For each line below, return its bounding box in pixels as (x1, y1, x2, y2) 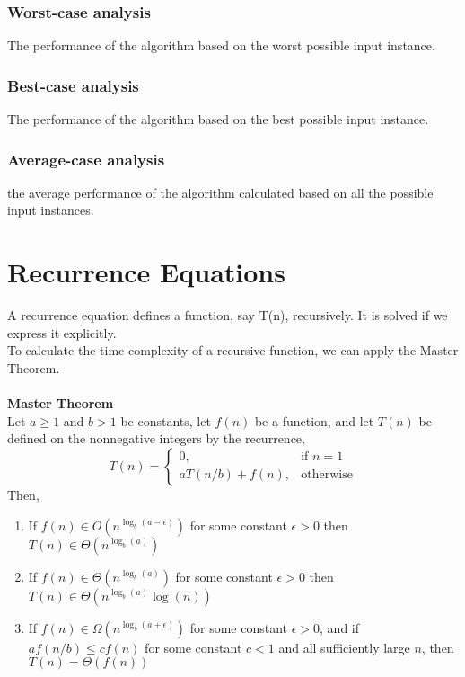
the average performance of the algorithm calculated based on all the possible (7, 183, 434, 201)
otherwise (301, 468, 353, 482)
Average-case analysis (7, 147, 165, 170)
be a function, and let (254, 411, 374, 430)
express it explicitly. (7, 323, 117, 342)
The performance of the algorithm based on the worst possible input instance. (7, 36, 435, 55)
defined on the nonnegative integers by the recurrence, (7, 429, 305, 448)
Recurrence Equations (7, 254, 285, 290)
